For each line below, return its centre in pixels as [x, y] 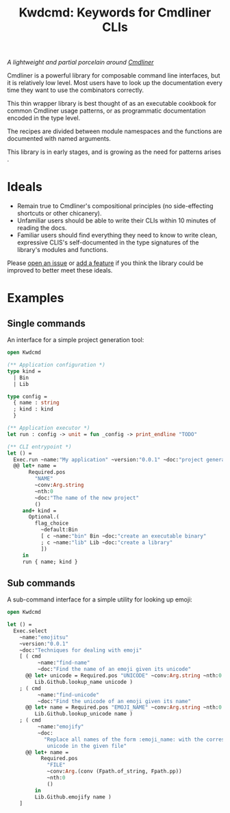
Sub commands [41, 583]
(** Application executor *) [49, 428]
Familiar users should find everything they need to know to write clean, [117, 236]
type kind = [24, 371]
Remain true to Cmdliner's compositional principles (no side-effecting [115, 206]
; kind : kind [33, 409]
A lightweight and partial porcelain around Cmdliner [80, 62]
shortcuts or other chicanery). [59, 214]
